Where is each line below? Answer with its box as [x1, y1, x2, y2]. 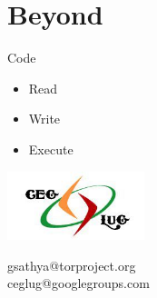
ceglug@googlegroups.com [7, 273, 150, 293]
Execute [28, 139, 74, 158]
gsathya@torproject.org [7, 255, 136, 274]
